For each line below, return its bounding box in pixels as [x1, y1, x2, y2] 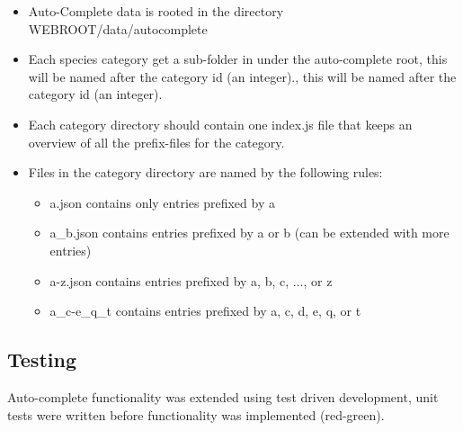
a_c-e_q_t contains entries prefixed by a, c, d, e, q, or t [49, 301, 361, 320]
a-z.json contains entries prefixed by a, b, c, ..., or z [49, 271, 333, 290]
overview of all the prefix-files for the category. [28, 132, 285, 151]
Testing [7, 346, 76, 373]
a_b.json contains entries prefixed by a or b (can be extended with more [49, 223, 450, 242]
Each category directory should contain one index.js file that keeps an [28, 114, 413, 133]
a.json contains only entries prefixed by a [49, 193, 275, 211]
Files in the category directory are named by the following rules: [28, 163, 383, 182]
